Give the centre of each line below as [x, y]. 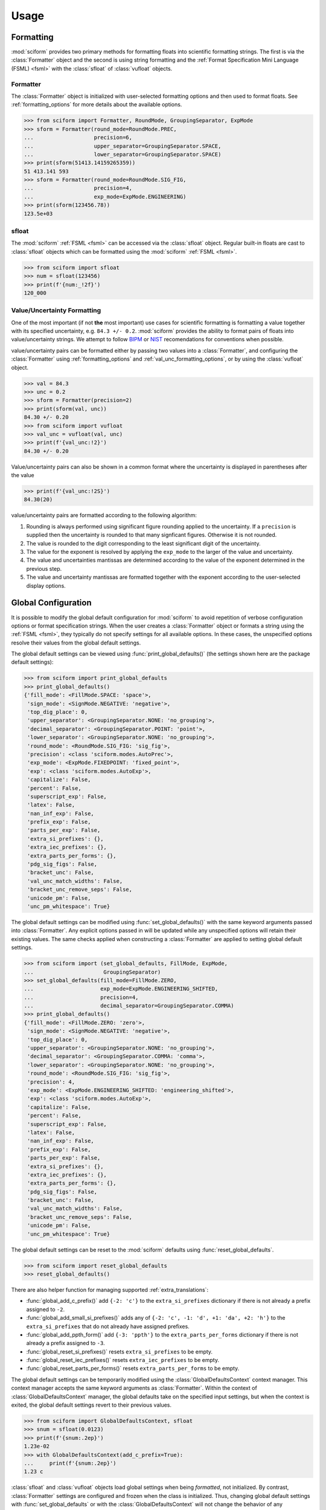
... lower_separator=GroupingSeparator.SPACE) [123, 154]
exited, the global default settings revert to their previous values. [91, 1405]
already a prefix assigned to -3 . [66, 1343]
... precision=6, [78, 138]
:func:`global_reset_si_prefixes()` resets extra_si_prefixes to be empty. [120, 1351]
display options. [46, 585]
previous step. [44, 568]
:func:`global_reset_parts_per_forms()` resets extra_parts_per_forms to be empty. [133, 1369]
